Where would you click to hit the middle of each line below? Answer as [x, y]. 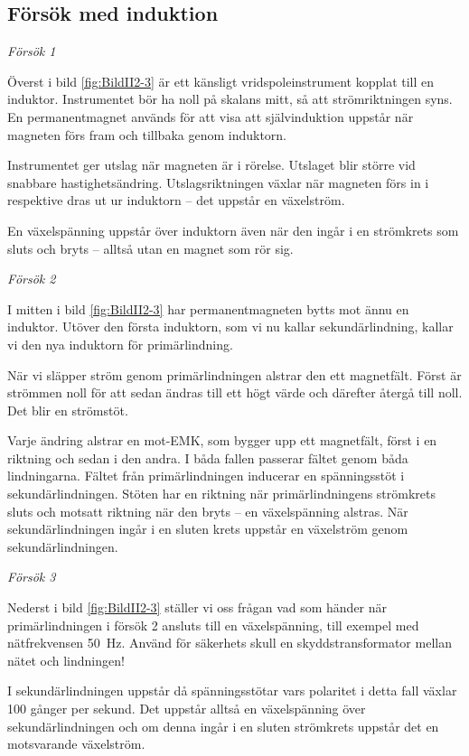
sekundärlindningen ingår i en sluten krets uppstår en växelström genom [208, 529]
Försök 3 [32, 577]
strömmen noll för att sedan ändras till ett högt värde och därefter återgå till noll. [235, 392]
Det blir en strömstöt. [68, 410]
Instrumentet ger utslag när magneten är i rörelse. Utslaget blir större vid [211, 165]
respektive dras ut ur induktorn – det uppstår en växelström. [176, 200]
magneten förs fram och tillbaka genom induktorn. [147, 134]
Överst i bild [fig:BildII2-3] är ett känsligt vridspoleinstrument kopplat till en [221, 81]
